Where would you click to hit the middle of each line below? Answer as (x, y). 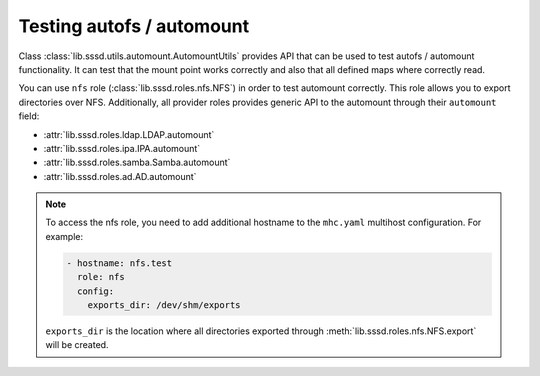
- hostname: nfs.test (119, 263)
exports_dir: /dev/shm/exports (164, 305)
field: (29, 116)
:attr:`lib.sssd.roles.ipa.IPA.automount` (122, 148)
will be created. (77, 345)
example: (64, 236)
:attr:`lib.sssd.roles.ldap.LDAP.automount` (129, 134)
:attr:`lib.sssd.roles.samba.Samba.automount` (137, 162)
